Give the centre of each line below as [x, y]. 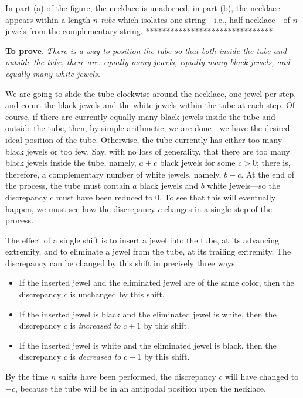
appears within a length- [49, 19]
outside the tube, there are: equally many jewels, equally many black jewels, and [148, 62]
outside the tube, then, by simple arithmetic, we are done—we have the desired [148, 128]
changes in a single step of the [218, 208]
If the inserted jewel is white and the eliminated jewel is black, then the [148, 345]
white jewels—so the [244, 185]
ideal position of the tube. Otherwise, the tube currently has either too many [144, 139]
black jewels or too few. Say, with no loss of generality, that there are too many [148, 151]
